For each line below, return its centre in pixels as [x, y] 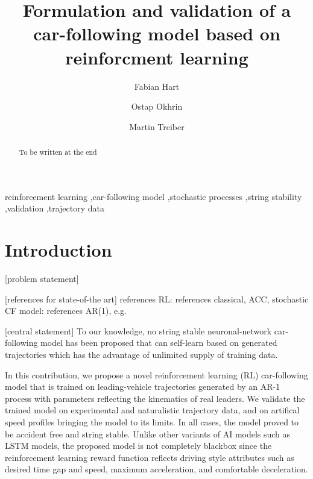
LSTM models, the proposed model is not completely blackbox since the [138, 446]
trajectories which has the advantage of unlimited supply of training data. [141, 355]
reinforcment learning [157, 57]
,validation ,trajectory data [55, 208]
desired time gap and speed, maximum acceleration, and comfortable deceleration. [156, 469]
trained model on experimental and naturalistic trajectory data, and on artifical [152, 410]
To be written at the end [58, 152]
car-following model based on [157, 33]
